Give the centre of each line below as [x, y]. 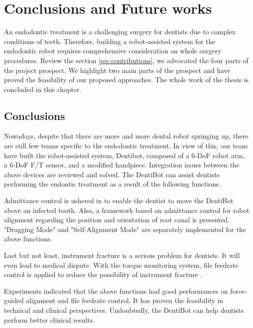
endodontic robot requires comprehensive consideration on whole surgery [113, 51]
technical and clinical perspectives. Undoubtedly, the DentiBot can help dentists [124, 310]
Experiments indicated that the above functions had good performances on [116, 291]
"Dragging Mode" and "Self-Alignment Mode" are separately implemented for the [125, 229]
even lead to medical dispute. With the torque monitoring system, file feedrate [121, 265]
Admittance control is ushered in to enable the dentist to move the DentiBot [119, 200]
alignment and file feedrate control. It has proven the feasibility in [125, 300]
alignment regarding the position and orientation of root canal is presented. [117, 220]
